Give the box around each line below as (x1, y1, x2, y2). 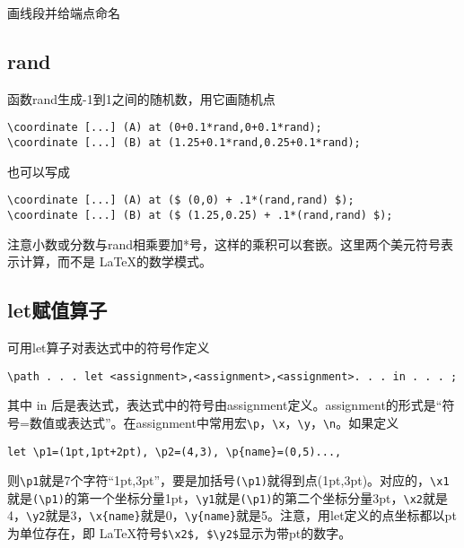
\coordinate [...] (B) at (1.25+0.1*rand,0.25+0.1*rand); (7, 136, 361, 150)
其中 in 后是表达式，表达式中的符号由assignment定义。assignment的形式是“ (7, 396, 442, 414)
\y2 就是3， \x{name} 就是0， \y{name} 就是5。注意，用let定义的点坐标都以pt (26, 506, 457, 525)
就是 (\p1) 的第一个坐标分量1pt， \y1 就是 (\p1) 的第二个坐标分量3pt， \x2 (7, 488, 424, 507)
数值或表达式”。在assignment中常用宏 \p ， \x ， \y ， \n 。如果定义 (29, 413, 399, 431)
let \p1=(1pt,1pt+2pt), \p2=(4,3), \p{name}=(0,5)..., (7, 445, 342, 458)
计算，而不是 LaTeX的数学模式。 (19, 252, 213, 271)
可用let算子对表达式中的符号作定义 (7, 338, 210, 356)
